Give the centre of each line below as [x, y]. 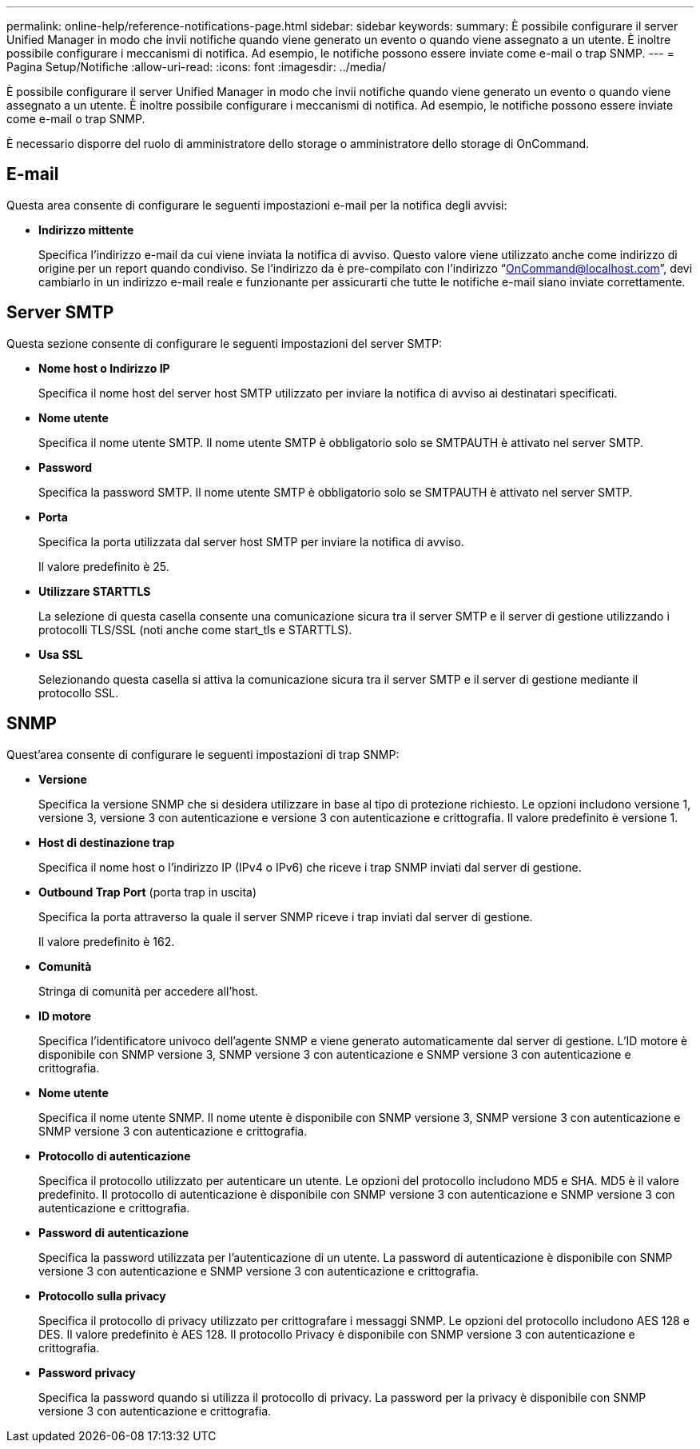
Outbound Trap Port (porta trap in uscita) [148, 892]
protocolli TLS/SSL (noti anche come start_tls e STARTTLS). [195, 629]
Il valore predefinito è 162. [107, 941]
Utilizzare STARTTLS [95, 591]
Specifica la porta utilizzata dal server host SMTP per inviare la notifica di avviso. [251, 541]
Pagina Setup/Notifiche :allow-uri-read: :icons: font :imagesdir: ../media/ [197, 67]
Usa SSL [61, 654]
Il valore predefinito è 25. [104, 566]
